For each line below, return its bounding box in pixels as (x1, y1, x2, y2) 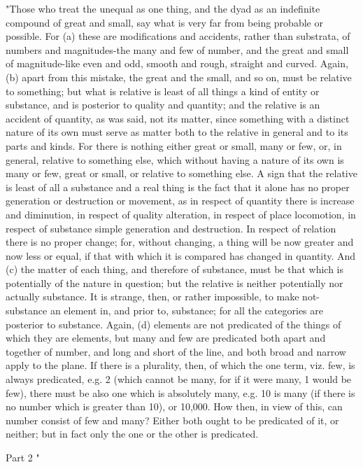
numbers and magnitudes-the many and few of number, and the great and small (6, 42, 349, 57)
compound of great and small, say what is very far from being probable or (6, 15, 323, 29)
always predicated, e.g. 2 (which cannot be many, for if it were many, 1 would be (6, 372, 352, 386)
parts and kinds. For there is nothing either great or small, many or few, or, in (6, 138, 342, 153)
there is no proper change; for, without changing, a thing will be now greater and (6, 235, 354, 249)
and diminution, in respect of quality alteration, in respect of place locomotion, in (6, 207, 356, 221)
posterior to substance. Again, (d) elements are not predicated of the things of (6, 316, 341, 331)
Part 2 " (6, 450, 40, 464)
